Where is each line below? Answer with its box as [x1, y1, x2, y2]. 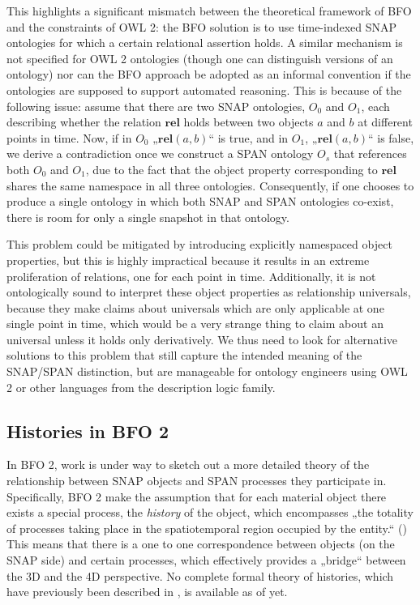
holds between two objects [183, 113, 314, 130]
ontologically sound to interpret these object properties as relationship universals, [6, 283, 411, 300]
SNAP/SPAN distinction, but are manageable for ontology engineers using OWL [6, 363, 408, 380]
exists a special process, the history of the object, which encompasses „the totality [6, 504, 414, 521]
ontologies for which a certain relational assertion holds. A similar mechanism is [6, 34, 403, 51]
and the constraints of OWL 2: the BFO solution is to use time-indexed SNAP [6, 18, 397, 35]
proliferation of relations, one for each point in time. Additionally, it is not [6, 267, 376, 284]
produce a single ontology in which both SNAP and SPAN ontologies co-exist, [6, 193, 394, 210]
